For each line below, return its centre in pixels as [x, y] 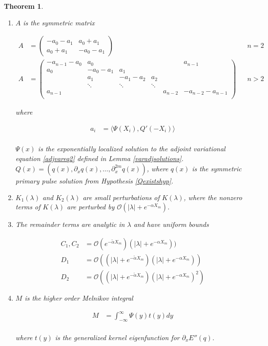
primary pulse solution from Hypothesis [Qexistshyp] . [94, 181]
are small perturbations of [121, 197]
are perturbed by [91, 207]
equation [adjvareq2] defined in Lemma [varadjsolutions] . [99, 158]
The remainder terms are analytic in [70, 224]
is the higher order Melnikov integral [79, 298]
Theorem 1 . [24, 6]
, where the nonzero [213, 197]
